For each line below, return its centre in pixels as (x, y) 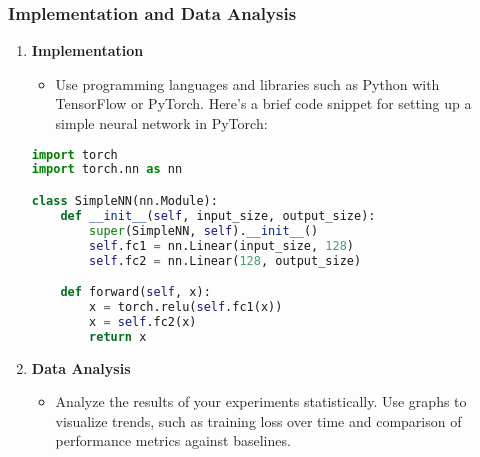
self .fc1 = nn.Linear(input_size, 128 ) (221, 245)
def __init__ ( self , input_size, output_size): (218, 215)
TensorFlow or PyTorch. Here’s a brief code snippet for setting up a (263, 103)
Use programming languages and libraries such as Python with (247, 83)
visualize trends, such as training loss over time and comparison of (258, 420)
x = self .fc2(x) (143, 321)
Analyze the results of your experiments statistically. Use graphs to (261, 401)
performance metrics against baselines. (173, 440)
